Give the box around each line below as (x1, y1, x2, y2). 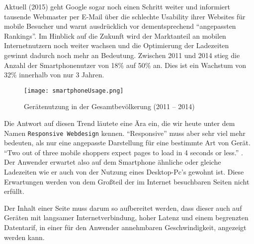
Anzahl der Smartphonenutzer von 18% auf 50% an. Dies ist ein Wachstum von (4, 60, 247, 70)
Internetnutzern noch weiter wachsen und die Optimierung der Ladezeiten (4, 40, 229, 51)
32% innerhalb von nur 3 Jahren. (4, 69, 104, 80)
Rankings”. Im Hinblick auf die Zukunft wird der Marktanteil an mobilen (4, 30, 226, 41)
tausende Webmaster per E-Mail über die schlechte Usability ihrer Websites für (4, 11, 246, 21)
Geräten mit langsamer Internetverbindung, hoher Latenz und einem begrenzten (4, 212, 249, 223)
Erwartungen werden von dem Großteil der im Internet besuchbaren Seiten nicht (4, 176, 250, 186)
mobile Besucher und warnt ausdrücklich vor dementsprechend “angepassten (4, 21, 236, 31)
